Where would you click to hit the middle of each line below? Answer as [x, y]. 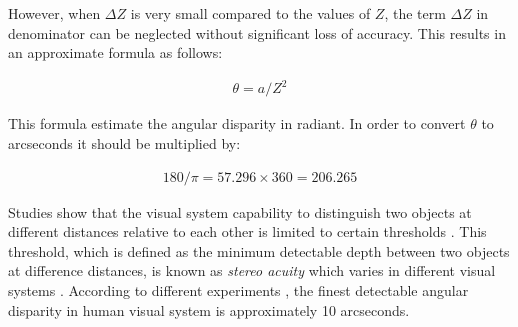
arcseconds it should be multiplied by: [124, 142]
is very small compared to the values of [250, 13]
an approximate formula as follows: [115, 52]
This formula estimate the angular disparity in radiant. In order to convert [237, 123]
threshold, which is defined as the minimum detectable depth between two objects [259, 250]
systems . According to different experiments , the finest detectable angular [238, 289]
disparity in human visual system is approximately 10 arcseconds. [209, 309]
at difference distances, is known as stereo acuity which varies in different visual [252, 270]
